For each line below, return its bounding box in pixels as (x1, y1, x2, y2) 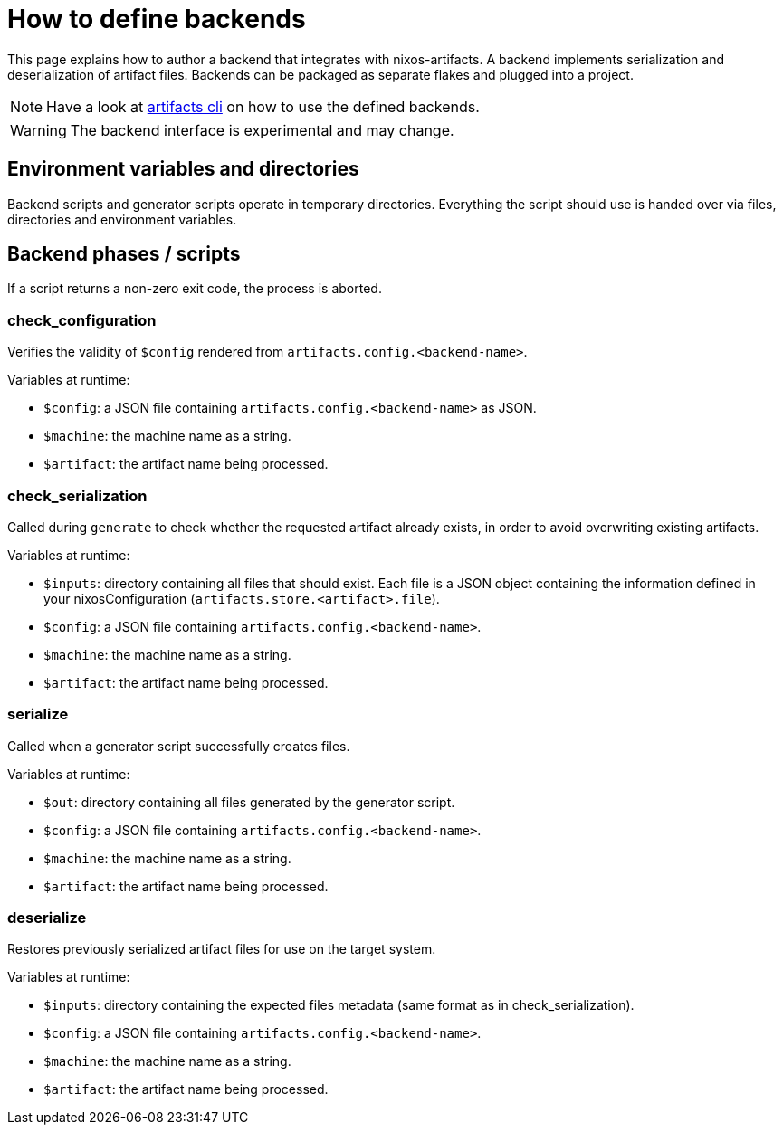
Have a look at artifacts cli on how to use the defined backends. (46, 97, 480, 116)
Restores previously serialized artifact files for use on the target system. (7, 941, 436, 957)
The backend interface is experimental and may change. (70, 120, 454, 139)
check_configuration (7, 310, 157, 329)
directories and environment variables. (7, 211, 237, 227)
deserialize (7, 908, 87, 927)
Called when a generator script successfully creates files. (7, 737, 350, 754)
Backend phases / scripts (7, 243, 241, 266)
